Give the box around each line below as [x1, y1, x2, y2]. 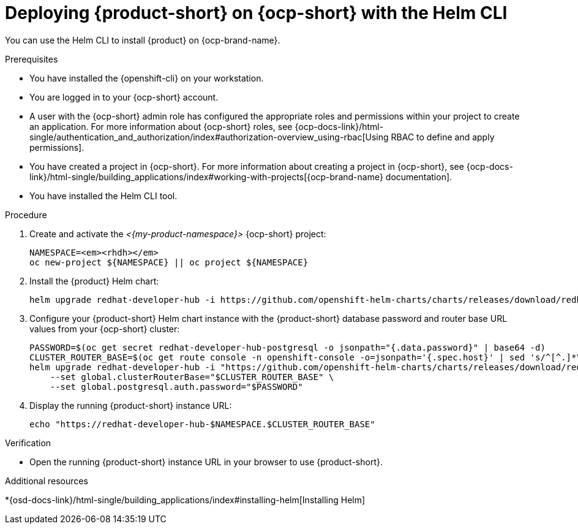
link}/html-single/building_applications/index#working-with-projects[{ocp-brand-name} [29, 171, 383, 182]
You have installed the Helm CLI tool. [29, 190, 178, 201]
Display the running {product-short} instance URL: [29, 400, 232, 411]
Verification [5, 437, 51, 448]
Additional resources [5, 475, 88, 486]
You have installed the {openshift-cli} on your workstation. [29, 72, 264, 83]
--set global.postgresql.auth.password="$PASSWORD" [50, 381, 303, 392]
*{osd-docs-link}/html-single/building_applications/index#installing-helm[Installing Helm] [5, 494, 366, 505]
